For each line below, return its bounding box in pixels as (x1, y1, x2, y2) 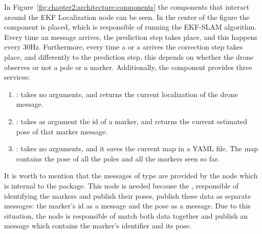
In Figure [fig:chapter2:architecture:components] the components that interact (4, 2, 250, 12)
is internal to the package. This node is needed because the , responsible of (4, 180, 239, 191)
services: (4, 72, 30, 82)
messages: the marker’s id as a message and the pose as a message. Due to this (4, 200, 251, 211)
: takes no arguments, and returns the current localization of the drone (16, 88, 238, 99)
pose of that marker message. (16, 126, 108, 136)
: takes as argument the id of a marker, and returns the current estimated (16, 115, 248, 126)
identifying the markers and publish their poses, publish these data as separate (4, 190, 251, 201)
